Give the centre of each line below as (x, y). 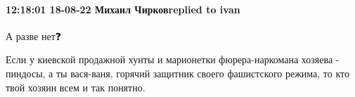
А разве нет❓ (33, 35)
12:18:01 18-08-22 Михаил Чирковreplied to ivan (123, 9)
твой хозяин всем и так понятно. (76, 87)
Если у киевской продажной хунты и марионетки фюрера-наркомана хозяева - (173, 59)
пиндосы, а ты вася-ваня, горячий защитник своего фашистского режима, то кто (178, 73)
